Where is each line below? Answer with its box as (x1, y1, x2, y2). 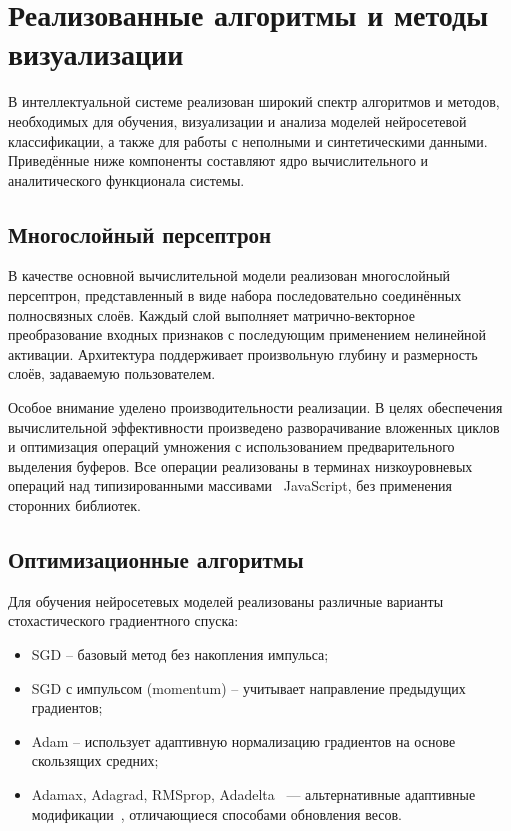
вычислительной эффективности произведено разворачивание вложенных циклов (8, 416, 500, 437)
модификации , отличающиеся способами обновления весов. (31, 803, 402, 824)
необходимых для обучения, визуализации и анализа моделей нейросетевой (8, 110, 467, 131)
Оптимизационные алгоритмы (8, 544, 304, 574)
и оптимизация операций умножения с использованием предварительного (8, 436, 455, 457)
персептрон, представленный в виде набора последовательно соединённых (8, 285, 462, 306)
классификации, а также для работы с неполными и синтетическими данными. (8, 130, 488, 151)
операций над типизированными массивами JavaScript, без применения (8, 475, 453, 496)
